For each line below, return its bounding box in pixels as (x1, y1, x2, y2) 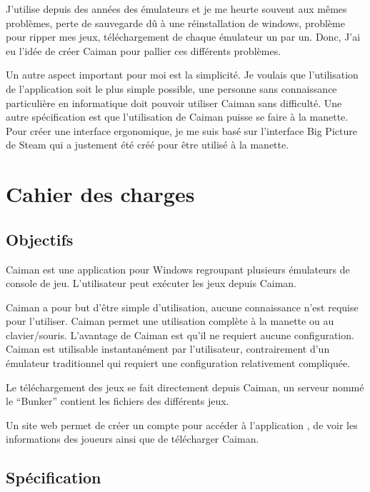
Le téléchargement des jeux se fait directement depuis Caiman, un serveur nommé (6, 379, 364, 394)
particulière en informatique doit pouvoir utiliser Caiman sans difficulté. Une (6, 95, 342, 110)
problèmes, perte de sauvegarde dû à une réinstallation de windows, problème (6, 15, 345, 30)
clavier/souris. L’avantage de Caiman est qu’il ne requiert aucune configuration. (6, 327, 354, 342)
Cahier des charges (6, 179, 195, 209)
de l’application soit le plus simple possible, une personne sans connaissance (6, 81, 337, 96)
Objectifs (6, 228, 74, 250)
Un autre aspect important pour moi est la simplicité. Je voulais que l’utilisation (6, 67, 359, 82)
